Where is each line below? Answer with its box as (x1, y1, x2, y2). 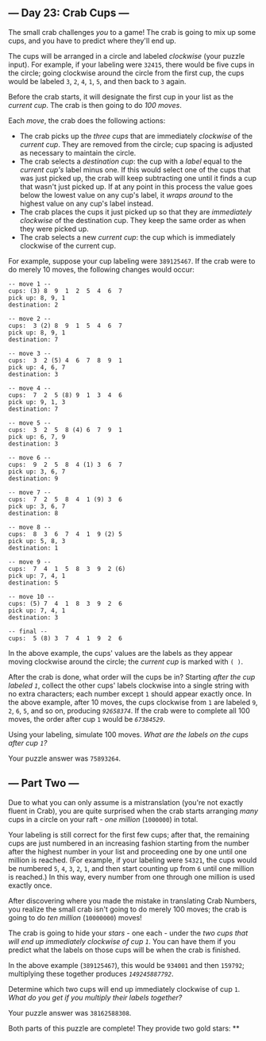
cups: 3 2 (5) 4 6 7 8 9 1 (8, 357, 123, 364)
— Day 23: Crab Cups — (8, 6, 129, 20)
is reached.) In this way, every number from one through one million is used (8, 872, 256, 881)
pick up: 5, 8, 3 (8, 537, 66, 545)
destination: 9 (8, 474, 59, 483)
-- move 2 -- (8, 314, 52, 322)
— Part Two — (8, 777, 79, 790)
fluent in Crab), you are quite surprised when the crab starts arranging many (8, 806, 259, 815)
